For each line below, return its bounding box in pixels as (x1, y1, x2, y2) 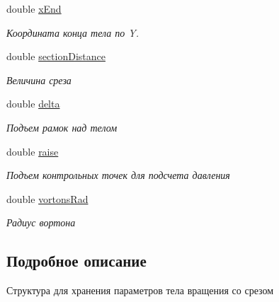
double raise (6, 144, 59, 158)
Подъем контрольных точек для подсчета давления (6, 168, 230, 182)
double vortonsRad (6, 191, 89, 206)
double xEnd (6, 1, 62, 16)
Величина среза (6, 72, 72, 87)
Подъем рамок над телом (6, 120, 118, 134)
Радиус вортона (6, 215, 76, 230)
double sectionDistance (6, 49, 106, 64)
